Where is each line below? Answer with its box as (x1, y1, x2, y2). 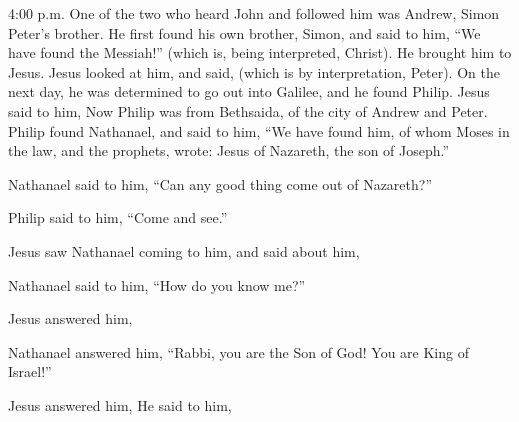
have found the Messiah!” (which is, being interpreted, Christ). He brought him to (8, 42, 512, 63)
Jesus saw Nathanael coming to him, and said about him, (8, 240, 360, 261)
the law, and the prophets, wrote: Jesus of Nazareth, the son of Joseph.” (8, 140, 450, 161)
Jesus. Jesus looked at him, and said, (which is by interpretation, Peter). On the (8, 61, 500, 82)
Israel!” (8, 361, 52, 382)
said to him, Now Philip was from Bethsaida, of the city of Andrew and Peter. (8, 100, 488, 121)
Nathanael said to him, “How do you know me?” (8, 274, 306, 295)
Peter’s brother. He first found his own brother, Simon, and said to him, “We (8, 22, 481, 43)
